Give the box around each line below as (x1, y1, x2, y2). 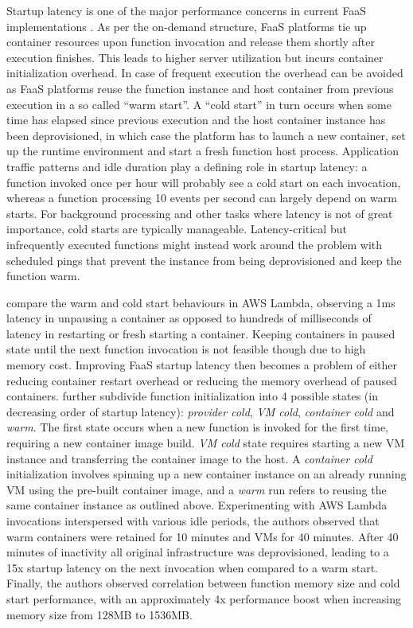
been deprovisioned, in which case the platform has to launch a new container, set (6, 127, 406, 143)
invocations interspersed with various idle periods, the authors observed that (6, 513, 380, 529)
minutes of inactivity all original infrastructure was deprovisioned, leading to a (6, 544, 389, 560)
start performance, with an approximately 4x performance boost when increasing (6, 590, 401, 607)
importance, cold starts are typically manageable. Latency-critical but (6, 220, 347, 237)
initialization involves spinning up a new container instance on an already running (6, 466, 407, 482)
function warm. (6, 267, 80, 284)
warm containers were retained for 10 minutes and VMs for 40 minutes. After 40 (6, 528, 399, 544)
